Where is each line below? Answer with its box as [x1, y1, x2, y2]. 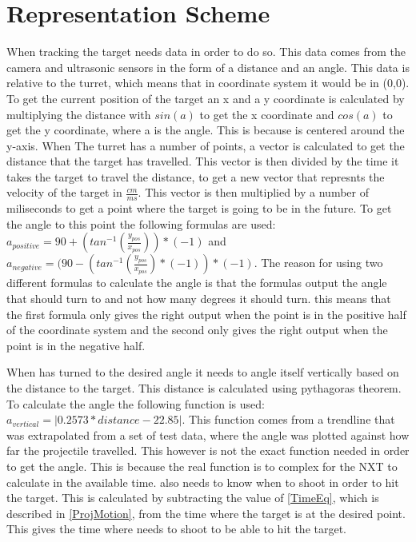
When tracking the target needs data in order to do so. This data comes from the [6, 43, 406, 60]
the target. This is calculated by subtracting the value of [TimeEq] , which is [6, 489, 379, 506]
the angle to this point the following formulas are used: [6, 215, 276, 232]
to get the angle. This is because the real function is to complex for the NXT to [6, 458, 398, 475]
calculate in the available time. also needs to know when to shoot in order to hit [6, 473, 399, 490]
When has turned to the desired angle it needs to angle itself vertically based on [6, 364, 399, 381]
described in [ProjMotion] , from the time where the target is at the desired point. [6, 504, 406, 521]
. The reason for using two [254, 254, 383, 271]
